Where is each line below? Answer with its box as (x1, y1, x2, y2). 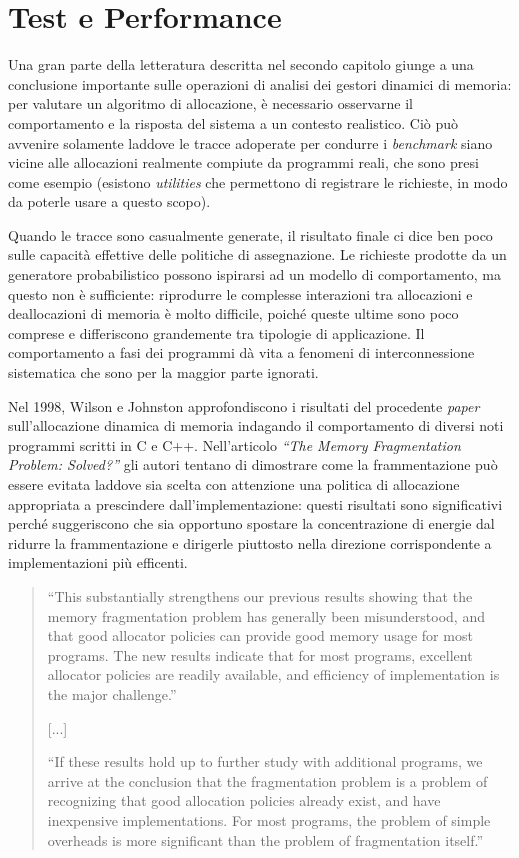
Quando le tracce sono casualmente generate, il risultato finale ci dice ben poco (8, 224, 493, 245)
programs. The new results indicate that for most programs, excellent (47, 644, 473, 665)
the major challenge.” (47, 683, 177, 704)
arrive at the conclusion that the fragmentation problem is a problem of (47, 770, 488, 791)
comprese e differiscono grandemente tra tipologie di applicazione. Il (8, 322, 425, 343)
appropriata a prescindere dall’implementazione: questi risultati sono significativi (8, 493, 503, 514)
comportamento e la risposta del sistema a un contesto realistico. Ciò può (8, 112, 459, 133)
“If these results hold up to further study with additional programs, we (47, 751, 483, 772)
